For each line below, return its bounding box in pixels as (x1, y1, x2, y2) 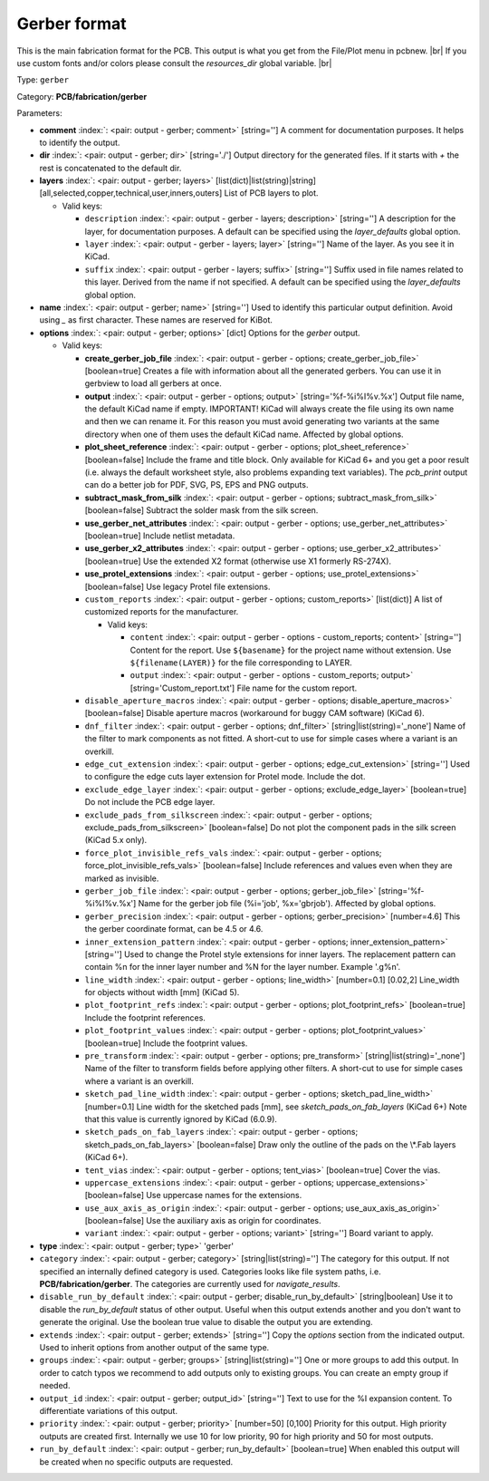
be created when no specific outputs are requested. (39, 1456, 234, 1467)
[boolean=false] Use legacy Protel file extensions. (84, 581, 271, 592)
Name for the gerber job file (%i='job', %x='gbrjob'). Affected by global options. (138, 898, 436, 909)
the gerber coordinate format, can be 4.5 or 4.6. (84, 924, 264, 934)
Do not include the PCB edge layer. (84, 797, 216, 808)
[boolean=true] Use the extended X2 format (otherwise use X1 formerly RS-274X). (84, 556, 392, 566)
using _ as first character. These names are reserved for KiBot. (39, 315, 273, 325)
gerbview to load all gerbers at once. (84, 378, 222, 389)
